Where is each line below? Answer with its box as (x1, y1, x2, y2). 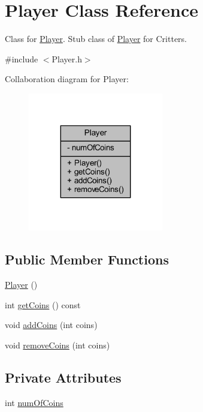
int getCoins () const (5, 298, 81, 311)
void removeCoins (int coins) (5, 338, 110, 351)
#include (5, 52, 38, 65)
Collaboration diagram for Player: (5, 73, 129, 85)
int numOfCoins (5, 396, 63, 408)
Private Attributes (5, 368, 122, 386)
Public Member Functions (5, 250, 169, 269)
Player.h (51, 52, 82, 65)
